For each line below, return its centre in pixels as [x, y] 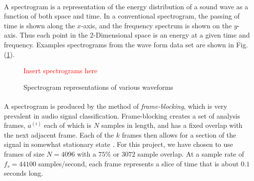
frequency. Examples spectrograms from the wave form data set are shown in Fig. [126, 44]
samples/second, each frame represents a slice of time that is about [138, 163]
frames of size [24, 153]
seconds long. [24, 173]
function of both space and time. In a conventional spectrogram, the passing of [122, 16]
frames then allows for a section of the [179, 134]
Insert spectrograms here [61, 70]
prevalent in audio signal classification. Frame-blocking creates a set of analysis [122, 115]
